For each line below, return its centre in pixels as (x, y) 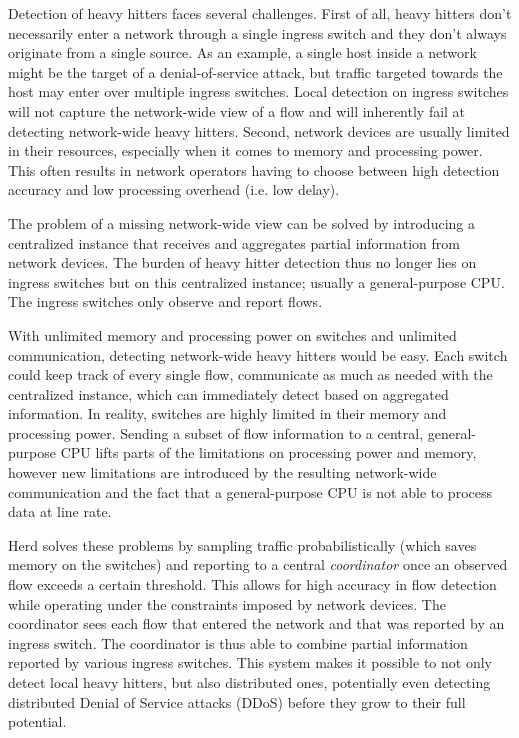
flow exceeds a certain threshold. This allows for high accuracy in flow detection (252, 584)
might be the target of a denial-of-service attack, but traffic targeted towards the (255, 71)
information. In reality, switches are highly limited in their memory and (227, 413)
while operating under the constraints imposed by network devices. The (227, 603)
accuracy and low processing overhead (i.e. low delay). (174, 189)
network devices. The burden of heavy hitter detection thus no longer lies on (242, 262)
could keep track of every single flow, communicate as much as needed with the (250, 374)
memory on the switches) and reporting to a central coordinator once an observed (258, 564)
